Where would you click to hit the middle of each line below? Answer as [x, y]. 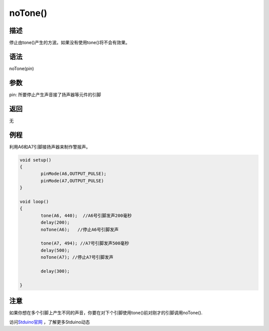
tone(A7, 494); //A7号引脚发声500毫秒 [85, 243]
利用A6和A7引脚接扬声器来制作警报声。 [50, 147]
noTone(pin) [22, 68]
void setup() [36, 160]
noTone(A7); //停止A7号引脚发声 [77, 257]
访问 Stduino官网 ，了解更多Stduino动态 [50, 322]
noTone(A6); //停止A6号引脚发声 [80, 229]
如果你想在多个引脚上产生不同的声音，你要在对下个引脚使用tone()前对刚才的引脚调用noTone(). [106, 313]
